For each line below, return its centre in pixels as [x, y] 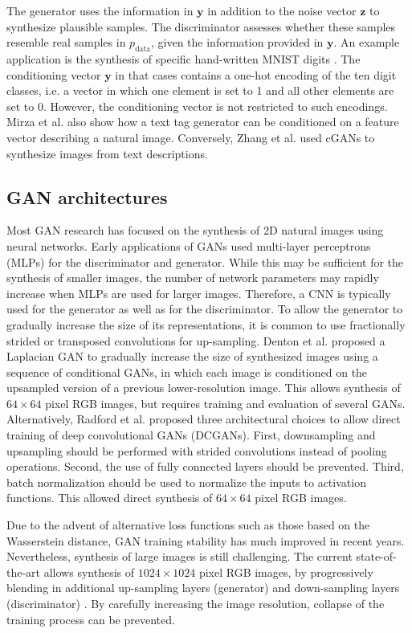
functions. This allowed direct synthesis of [110, 498]
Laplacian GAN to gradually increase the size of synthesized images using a [192, 356]
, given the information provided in [237, 42]
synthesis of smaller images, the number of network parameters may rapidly [193, 278]
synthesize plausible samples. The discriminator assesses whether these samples [201, 26]
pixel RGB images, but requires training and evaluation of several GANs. [225, 403]
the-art [24, 572]
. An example [367, 42]
